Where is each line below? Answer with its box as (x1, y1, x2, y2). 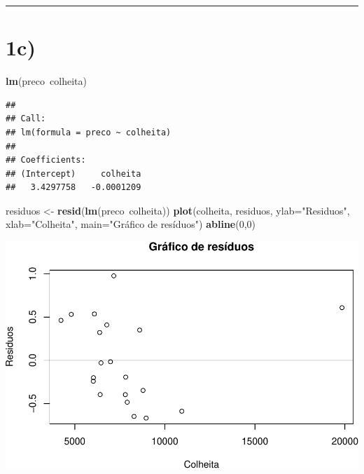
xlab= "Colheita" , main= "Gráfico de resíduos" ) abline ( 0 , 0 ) (6, 217, 256, 231)
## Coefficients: (6, 155, 86, 165)
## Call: (6, 114, 46, 124)
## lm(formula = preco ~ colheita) (6, 127, 171, 137)
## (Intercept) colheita (6, 168, 141, 179)
